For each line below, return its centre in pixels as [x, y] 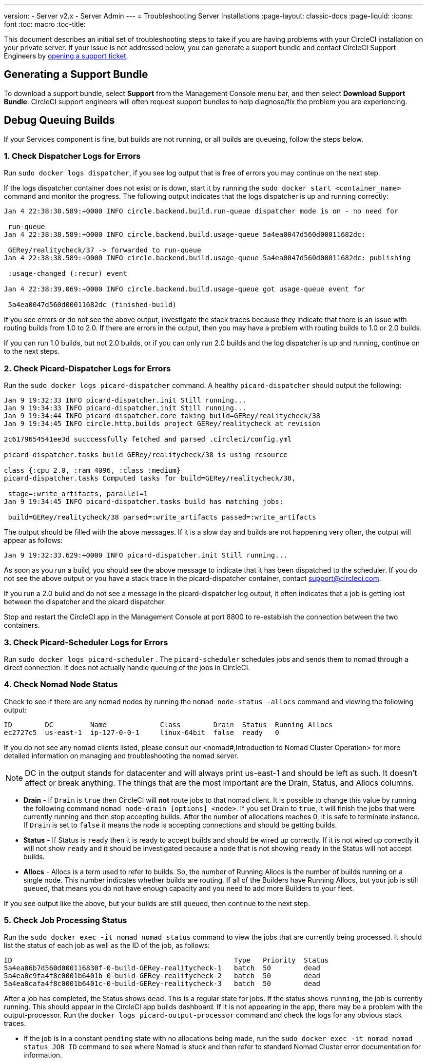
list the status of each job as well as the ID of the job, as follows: [107, 946]
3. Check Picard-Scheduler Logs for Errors [86, 642]
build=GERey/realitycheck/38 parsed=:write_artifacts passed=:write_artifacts [162, 517]
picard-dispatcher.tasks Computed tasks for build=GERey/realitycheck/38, [150, 478]
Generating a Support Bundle [76, 75]
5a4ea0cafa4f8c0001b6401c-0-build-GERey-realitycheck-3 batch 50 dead [162, 984]
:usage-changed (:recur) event [68, 274]
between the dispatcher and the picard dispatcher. [85, 602]
